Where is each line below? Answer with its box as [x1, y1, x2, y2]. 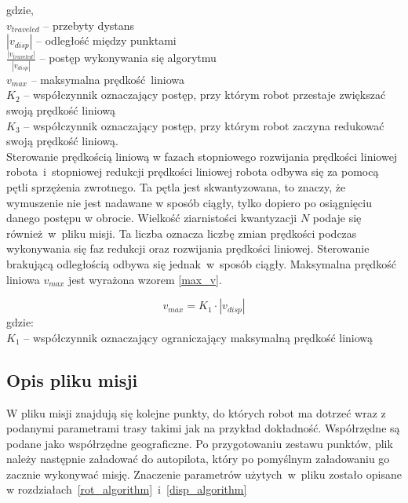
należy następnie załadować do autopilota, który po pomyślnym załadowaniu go [6, 450, 390, 467]
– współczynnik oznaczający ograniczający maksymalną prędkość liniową [24, 329, 373, 345]
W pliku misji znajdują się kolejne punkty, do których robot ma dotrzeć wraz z [6, 404, 386, 421]
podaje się [312, 210, 362, 226]
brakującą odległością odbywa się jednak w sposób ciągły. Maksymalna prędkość [6, 255, 396, 272]
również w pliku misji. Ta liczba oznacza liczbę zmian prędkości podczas [6, 224, 357, 241]
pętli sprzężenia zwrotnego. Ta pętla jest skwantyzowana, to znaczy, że [6, 178, 346, 195]
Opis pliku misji [6, 367, 138, 392]
